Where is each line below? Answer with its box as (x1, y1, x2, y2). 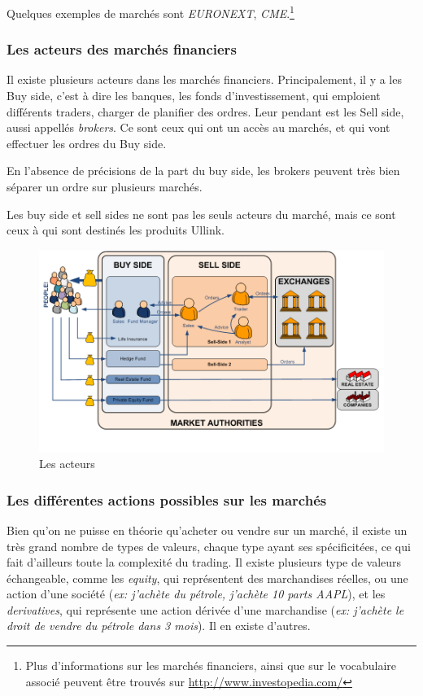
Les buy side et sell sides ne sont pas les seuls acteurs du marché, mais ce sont (7, 205, 396, 222)
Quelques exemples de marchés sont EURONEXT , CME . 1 (7, 2, 294, 21)
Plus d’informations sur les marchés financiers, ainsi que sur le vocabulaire (25, 657, 397, 674)
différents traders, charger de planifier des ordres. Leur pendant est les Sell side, (7, 103, 404, 120)
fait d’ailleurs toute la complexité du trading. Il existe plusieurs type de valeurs (7, 554, 402, 571)
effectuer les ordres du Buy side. (7, 134, 167, 151)
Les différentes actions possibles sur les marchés (7, 489, 327, 510)
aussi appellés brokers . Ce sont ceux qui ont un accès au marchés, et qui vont (7, 119, 390, 136)
